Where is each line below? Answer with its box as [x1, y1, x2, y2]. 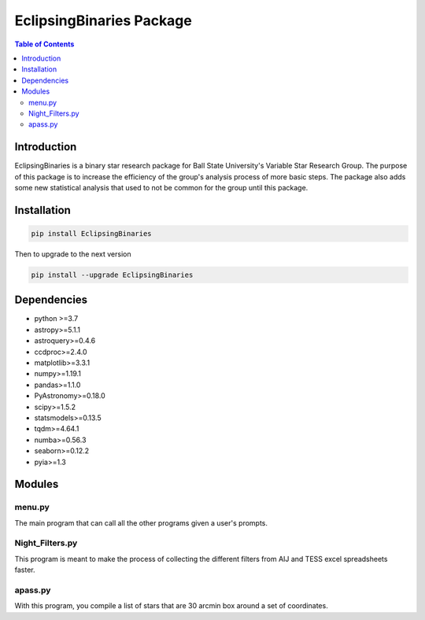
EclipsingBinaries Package [14, 12, 192, 29]
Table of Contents [14, 39, 75, 49]
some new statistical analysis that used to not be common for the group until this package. [14, 183, 309, 192]
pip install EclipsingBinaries [31, 229, 153, 238]
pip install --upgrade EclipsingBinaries [31, 270, 194, 279]
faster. [14, 565, 35, 574]
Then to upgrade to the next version [14, 249, 131, 259]
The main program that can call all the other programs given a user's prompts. [14, 518, 268, 527]
